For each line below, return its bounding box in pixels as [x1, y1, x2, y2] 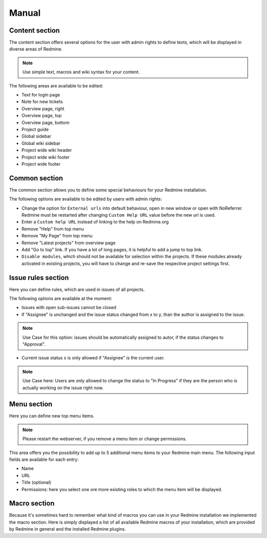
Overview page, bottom [21, 119, 70, 126]
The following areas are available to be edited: [9, 83, 103, 89]
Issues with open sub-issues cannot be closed [21, 305, 116, 311]
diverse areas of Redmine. [9, 46, 63, 52]
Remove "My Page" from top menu [21, 233, 93, 239]
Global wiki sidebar [21, 140, 61, 146]
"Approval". [22, 341, 45, 347]
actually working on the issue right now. [22, 385, 104, 391]
